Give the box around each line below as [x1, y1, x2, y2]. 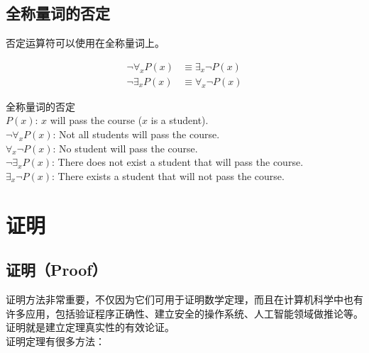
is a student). [150, 113, 209, 128]
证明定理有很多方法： [6, 333, 105, 348]
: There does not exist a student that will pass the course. [52, 155, 304, 169]
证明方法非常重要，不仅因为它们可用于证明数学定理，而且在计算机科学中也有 [6, 292, 363, 306]
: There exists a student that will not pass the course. [52, 168, 285, 183]
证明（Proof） [6, 259, 107, 281]
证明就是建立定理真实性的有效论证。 [6, 320, 175, 335]
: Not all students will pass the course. [53, 127, 220, 142]
